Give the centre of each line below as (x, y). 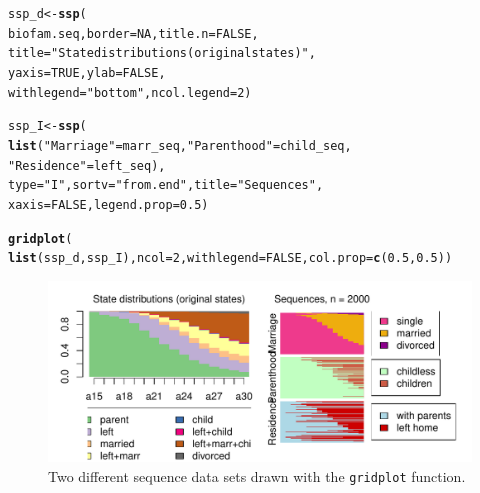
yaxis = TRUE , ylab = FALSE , (87, 72)
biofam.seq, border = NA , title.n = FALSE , (133, 33)
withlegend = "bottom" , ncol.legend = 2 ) (130, 92)
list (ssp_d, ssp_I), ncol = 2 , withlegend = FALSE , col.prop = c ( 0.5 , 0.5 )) (230, 258)
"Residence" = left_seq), (87, 165)
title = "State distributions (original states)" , (162, 53)
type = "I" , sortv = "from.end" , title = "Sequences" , (166, 185)
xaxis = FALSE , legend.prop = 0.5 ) (108, 204)
